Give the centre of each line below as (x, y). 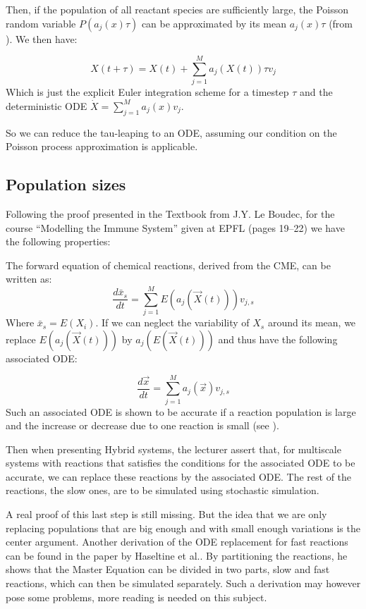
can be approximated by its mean (214, 23)
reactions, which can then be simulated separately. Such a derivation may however (183, 583)
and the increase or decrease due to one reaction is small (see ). (142, 425)
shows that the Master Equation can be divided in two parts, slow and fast (168, 569)
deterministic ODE (47, 105)
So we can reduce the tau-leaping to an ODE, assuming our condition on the (171, 132)
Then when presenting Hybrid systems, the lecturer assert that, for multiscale (173, 449)
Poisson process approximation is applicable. (102, 146)
